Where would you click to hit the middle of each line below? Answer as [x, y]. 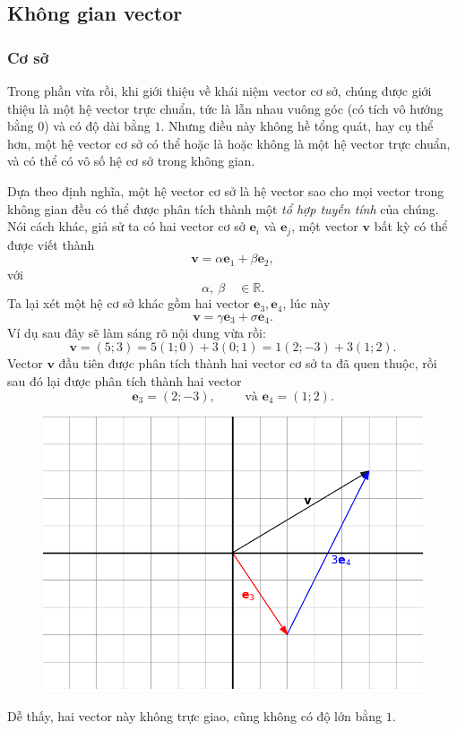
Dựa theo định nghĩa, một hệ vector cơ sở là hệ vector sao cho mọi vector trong [226, 190]
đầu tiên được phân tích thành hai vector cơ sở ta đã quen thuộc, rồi [248, 363]
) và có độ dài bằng [97, 126]
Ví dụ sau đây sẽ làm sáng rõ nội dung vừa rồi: [137, 332]
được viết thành [51, 244]
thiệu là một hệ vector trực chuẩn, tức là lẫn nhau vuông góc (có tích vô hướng [225, 108]
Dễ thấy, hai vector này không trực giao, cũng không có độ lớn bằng [194, 715]
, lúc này [306, 303]
